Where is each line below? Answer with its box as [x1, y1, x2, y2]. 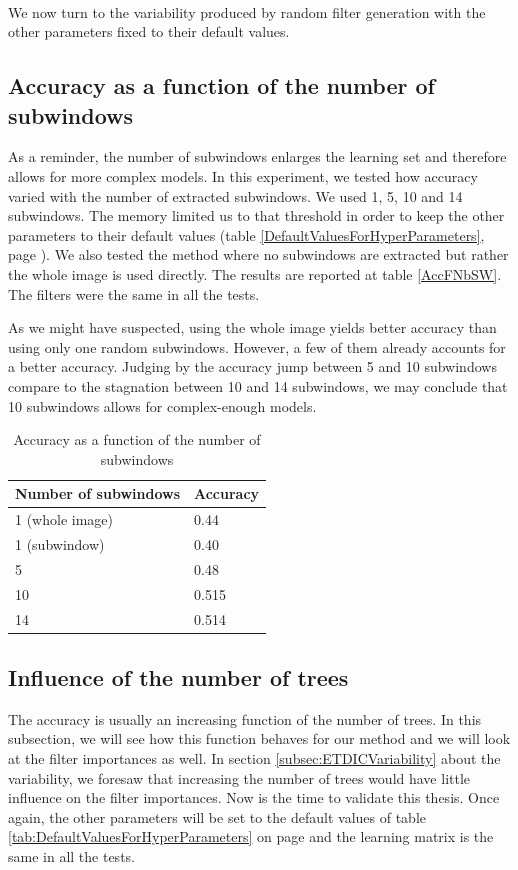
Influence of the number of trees [8, 661, 349, 692]
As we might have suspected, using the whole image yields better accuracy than [8, 317, 497, 338]
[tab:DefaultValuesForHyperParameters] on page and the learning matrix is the [8, 826, 494, 847]
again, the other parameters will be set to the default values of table [8, 806, 426, 827]
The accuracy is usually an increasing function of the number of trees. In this [8, 708, 482, 729]
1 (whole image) [15, 509, 113, 530]
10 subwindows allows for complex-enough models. [8, 395, 317, 416]
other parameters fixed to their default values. [8, 21, 290, 42]
